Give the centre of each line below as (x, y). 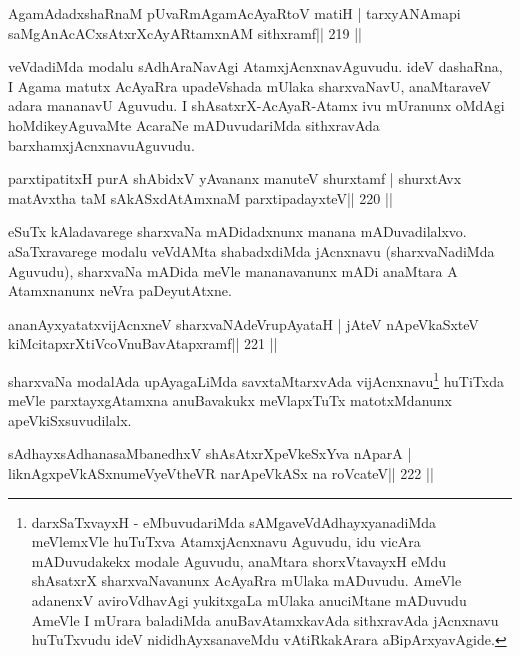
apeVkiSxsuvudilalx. (70, 419)
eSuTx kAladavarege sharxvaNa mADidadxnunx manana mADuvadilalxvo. (237, 231)
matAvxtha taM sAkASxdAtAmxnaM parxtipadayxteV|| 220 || (200, 197)
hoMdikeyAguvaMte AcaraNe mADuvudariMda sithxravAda (194, 124)
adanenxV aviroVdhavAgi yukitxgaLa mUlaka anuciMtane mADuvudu (249, 599)
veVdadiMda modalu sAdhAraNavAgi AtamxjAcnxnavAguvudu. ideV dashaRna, (255, 66)
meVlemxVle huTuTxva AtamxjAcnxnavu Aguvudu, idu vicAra (226, 541)
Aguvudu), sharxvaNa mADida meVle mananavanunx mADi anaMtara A (233, 270)
